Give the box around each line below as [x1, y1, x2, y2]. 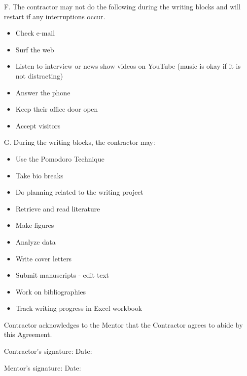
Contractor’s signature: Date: [4, 346, 92, 356]
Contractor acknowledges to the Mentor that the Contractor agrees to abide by [4, 319, 243, 330]
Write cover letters [15, 253, 72, 263]
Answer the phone [15, 87, 71, 97]
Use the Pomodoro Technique [15, 153, 105, 164]
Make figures [15, 220, 54, 230]
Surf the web [15, 44, 54, 54]
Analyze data [15, 236, 56, 247]
